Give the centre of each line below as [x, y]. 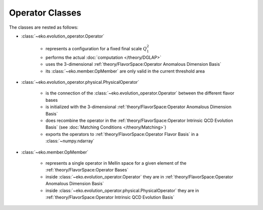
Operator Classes [45, 13]
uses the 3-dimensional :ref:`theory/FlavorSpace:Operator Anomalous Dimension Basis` [133, 64]
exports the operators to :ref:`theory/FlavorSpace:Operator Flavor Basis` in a [122, 134]
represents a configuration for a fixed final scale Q [96, 49]
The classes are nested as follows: [44, 27]
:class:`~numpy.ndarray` [70, 141]
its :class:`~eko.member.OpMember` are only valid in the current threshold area [125, 71]
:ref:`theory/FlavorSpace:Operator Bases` [87, 170]
